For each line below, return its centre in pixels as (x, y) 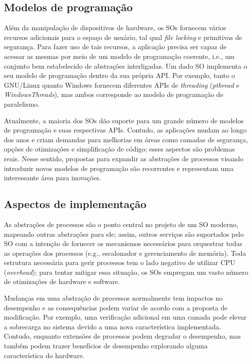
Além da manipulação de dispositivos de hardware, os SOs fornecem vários (115, 28)
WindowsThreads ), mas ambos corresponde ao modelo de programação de (114, 94)
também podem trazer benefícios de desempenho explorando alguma (106, 346)
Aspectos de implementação (75, 204)
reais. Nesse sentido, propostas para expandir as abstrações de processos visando (124, 158)
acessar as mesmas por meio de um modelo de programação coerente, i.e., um (119, 56)
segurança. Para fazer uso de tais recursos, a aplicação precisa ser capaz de (115, 47)
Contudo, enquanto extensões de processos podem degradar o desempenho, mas (123, 336)
